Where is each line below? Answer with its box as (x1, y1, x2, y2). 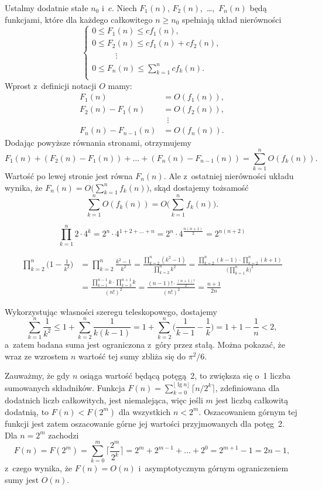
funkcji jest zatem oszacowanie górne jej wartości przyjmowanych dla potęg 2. (5, 417, 285, 429)
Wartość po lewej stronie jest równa (5, 170, 133, 182)
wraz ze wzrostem (5, 349, 68, 362)
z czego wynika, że (5, 462, 73, 474)
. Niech (111, 2, 137, 13)
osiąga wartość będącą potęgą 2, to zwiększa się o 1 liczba (80, 369, 291, 382)
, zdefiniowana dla (215, 381, 280, 393)
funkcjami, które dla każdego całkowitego (5, 13, 153, 25)
